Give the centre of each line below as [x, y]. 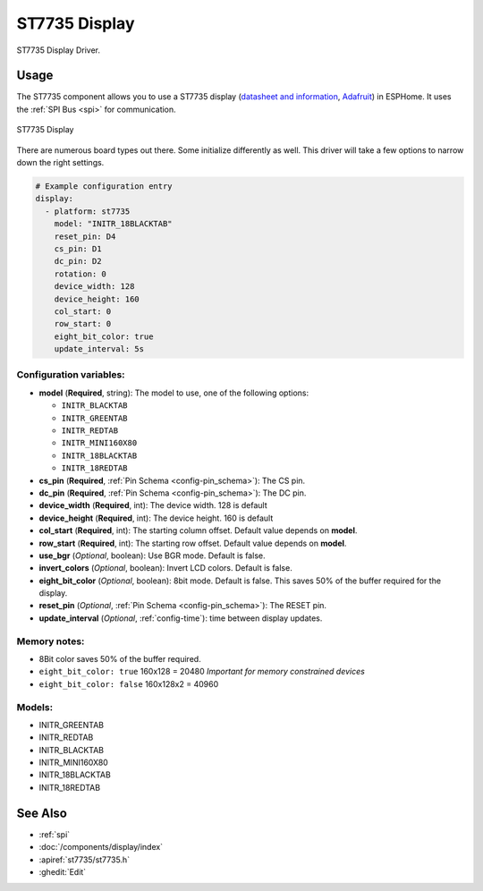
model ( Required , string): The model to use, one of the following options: [174, 393]
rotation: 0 [80, 274]
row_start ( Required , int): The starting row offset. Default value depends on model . [193, 543]
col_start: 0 [83, 311]
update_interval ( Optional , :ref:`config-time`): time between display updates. [181, 618]
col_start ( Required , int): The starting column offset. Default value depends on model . [198, 530]
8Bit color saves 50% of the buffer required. [120, 658]
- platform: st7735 [88, 211]
